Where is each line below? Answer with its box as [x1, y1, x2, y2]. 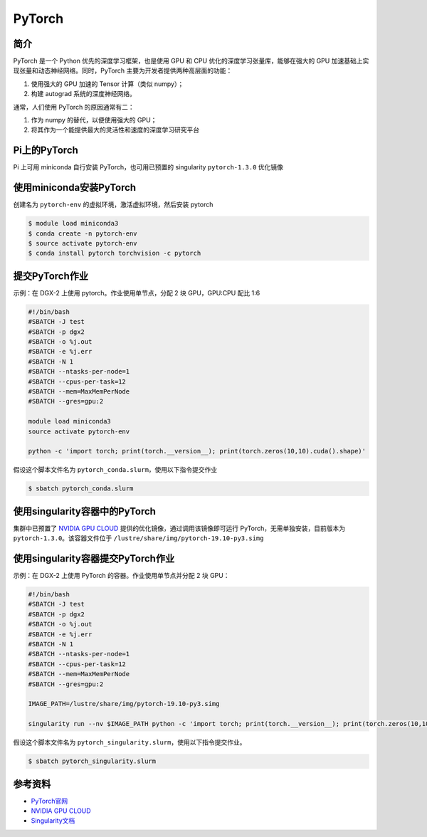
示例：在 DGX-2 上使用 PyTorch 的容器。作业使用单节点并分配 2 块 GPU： [13, 572, 230, 580]
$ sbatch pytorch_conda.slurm [28, 485, 134, 493]
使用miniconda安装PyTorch [13, 181, 137, 194]
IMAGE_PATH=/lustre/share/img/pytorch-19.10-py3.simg [28, 700, 220, 708]
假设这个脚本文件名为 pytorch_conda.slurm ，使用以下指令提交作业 [13, 465, 218, 474]
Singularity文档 [31, 816, 75, 825]
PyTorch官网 [31, 796, 68, 805]
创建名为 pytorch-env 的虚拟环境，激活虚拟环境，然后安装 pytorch [13, 200, 213, 209]
